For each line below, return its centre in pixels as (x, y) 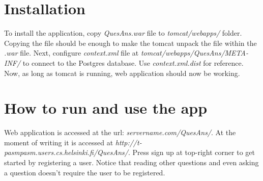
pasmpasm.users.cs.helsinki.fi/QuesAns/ (66, 152)
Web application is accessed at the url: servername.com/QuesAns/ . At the (120, 132)
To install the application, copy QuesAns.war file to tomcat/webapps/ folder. (123, 33)
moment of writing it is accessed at (59, 142)
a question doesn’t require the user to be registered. (85, 172)
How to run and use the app (106, 108)
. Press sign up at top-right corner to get (191, 152)
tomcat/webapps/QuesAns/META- (194, 53)
